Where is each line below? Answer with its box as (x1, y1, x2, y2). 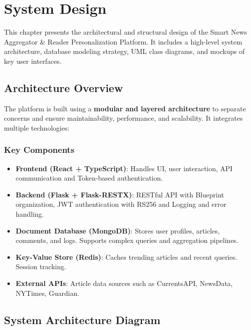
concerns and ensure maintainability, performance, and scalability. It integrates (4, 113, 243, 123)
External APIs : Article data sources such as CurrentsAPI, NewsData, (15, 278, 233, 288)
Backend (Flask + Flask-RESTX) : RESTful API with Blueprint (15, 189, 224, 199)
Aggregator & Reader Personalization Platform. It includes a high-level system (4, 36, 243, 47)
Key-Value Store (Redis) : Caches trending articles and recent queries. (15, 251, 238, 262)
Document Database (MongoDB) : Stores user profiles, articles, (15, 225, 220, 236)
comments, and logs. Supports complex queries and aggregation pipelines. (15, 235, 239, 245)
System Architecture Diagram (4, 312, 161, 327)
